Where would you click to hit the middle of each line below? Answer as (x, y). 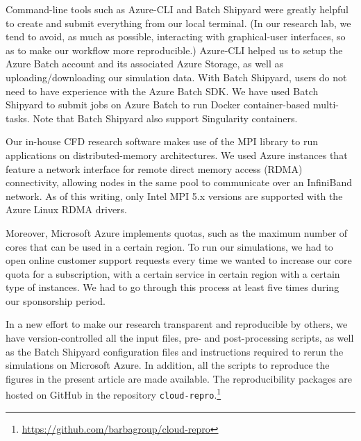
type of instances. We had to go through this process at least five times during (173, 287)
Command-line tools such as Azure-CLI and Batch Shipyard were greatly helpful (177, 9)
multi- (326, 105)
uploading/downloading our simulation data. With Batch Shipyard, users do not (176, 77)
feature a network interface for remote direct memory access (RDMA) (154, 168)
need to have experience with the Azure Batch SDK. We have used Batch (162, 91)
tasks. (18, 118)
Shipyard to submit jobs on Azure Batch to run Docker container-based (158, 105)
